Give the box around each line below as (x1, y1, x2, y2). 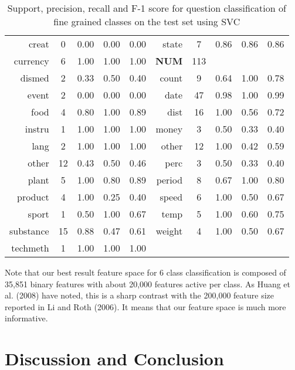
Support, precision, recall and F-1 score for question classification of (7, 1, 286, 15)
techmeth (11, 241, 49, 254)
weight (155, 224, 183, 237)
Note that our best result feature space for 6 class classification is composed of (5, 266, 286, 278)
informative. (5, 312, 48, 324)
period (156, 173, 183, 186)
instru (25, 122, 49, 135)
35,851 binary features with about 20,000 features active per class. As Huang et (5, 277, 291, 290)
